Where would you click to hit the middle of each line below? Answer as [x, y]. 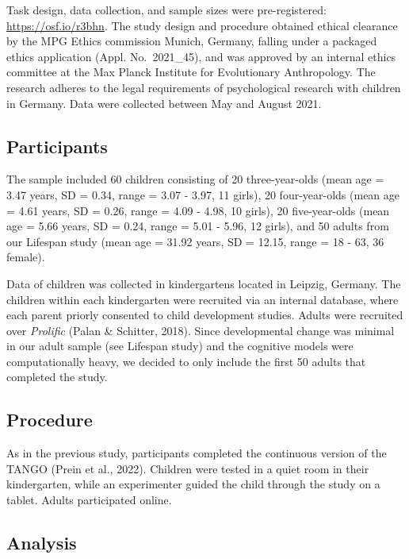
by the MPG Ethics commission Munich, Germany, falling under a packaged [192, 41]
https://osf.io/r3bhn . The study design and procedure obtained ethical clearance [202, 25]
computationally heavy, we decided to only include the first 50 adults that [186, 361]
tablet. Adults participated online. [89, 500]
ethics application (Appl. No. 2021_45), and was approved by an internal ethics [201, 56]
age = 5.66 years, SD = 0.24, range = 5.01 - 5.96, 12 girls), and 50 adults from [198, 226]
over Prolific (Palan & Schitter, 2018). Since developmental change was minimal [201, 330]
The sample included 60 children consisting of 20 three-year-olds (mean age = [195, 179]
